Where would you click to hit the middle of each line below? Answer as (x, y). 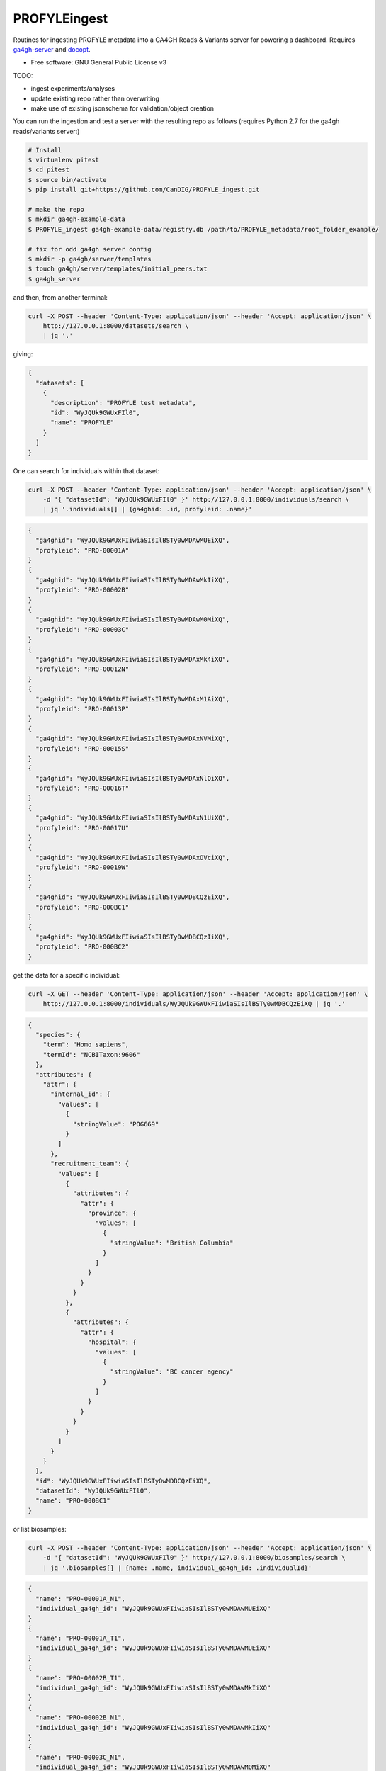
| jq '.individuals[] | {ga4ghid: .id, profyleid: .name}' (148, 509)
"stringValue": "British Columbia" (172, 1243)
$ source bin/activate (67, 180)
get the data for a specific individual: (67, 975)
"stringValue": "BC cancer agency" (172, 1372)
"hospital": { (112, 1342)
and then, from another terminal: (60, 297)
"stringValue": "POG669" (116, 1124)
